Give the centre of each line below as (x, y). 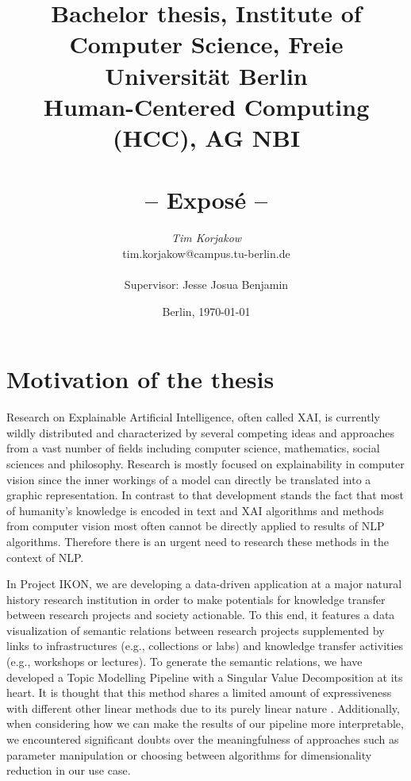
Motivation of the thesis (140, 379)
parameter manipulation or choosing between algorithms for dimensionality (189, 754)
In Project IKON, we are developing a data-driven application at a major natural (204, 584)
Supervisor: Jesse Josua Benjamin (206, 285)
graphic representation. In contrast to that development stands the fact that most (205, 495)
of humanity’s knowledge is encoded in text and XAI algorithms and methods (195, 510)
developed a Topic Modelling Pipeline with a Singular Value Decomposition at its (205, 677)
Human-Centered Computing (206, 106)
